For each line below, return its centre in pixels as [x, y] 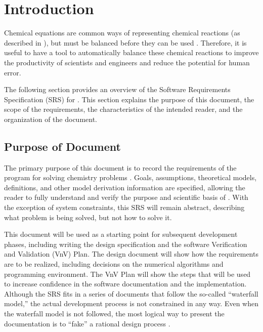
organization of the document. [51, 119]
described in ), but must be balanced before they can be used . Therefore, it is [125, 42]
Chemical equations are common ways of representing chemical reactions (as [122, 33]
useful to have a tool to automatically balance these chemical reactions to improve [131, 52]
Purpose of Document [62, 146]
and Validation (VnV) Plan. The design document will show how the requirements [131, 254]
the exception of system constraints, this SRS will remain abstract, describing [124, 207]
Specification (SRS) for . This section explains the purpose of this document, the [129, 99]
